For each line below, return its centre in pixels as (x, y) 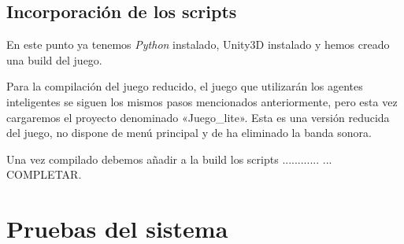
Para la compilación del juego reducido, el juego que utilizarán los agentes (185, 86)
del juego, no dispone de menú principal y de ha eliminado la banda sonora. (189, 133)
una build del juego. (54, 59)
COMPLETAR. (44, 174)
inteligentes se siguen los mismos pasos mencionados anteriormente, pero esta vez (202, 101)
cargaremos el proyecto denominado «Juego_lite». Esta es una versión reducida (198, 117)
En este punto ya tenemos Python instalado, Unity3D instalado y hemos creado (198, 44)
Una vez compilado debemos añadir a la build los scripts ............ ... (169, 159)
